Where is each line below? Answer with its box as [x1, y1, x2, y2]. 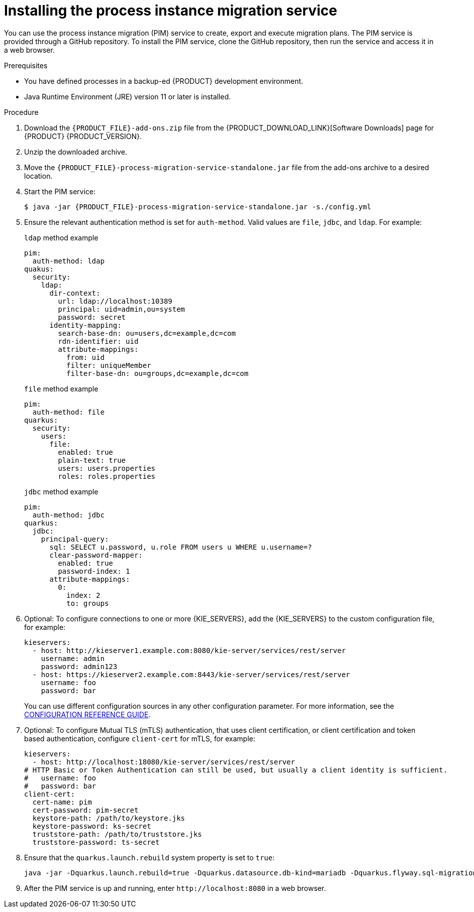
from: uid [66, 353, 105, 361]
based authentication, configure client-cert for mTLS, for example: [24, 734, 256, 743]
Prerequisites [4, 61, 48, 70]
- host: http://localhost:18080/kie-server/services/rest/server [32, 757, 295, 766]
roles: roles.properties [58, 472, 156, 480]
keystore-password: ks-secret [32, 822, 151, 830]
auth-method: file [32, 408, 105, 416]
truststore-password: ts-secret [32, 838, 160, 846]
